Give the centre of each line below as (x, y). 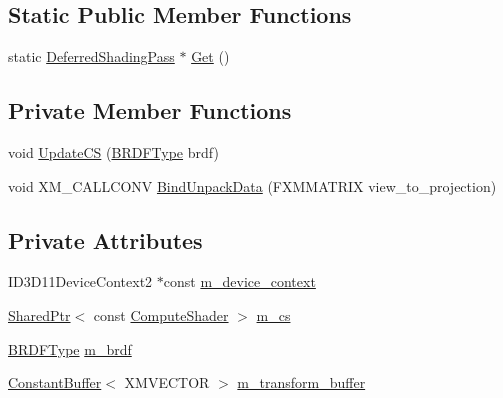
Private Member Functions (150, 110)
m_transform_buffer (301, 382)
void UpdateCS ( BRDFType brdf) (113, 152)
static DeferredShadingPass (91, 56)
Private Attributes (105, 239)
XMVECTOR (167, 382)
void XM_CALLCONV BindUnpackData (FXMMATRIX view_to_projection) (252, 185)
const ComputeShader (161, 314)
